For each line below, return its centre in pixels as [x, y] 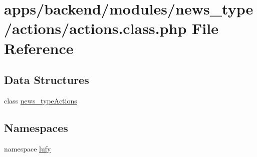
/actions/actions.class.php [95, 28]
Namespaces [36, 127]
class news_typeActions [41, 100]
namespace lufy [28, 148]
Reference [39, 48]
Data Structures [47, 80]
